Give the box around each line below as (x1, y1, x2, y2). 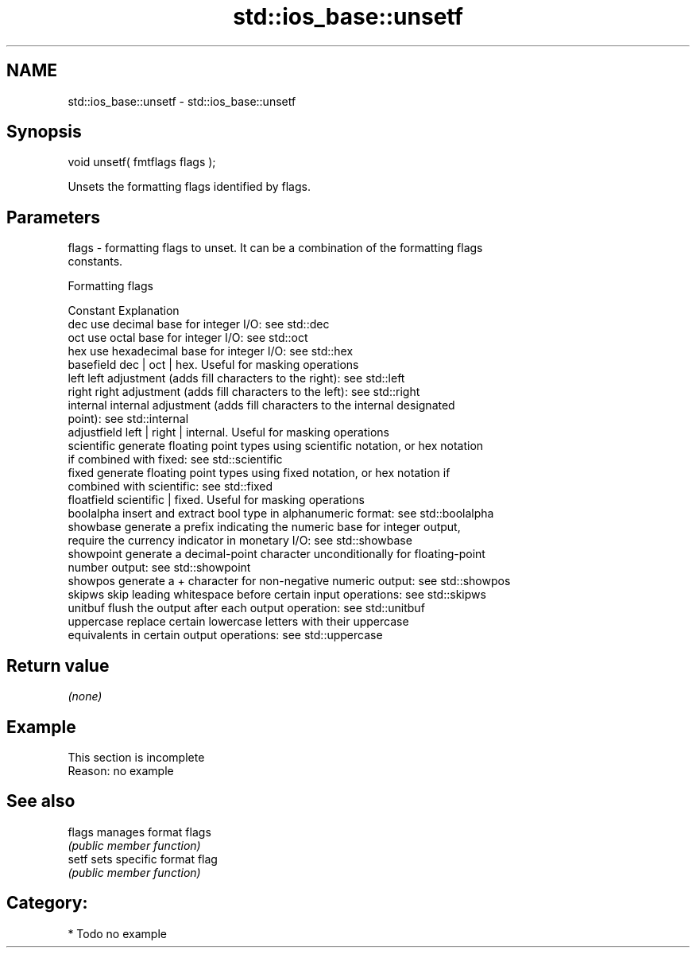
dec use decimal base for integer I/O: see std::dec (68, 317, 330, 332)
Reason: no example (68, 763, 174, 778)
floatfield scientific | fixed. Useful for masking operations (68, 493, 365, 507)
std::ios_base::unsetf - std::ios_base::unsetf (68, 94, 296, 108)
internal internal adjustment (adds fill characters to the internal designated (68, 398, 455, 413)
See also (6, 791, 75, 812)
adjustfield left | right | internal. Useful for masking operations (68, 425, 389, 440)
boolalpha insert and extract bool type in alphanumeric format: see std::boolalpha (68, 506, 494, 521)
